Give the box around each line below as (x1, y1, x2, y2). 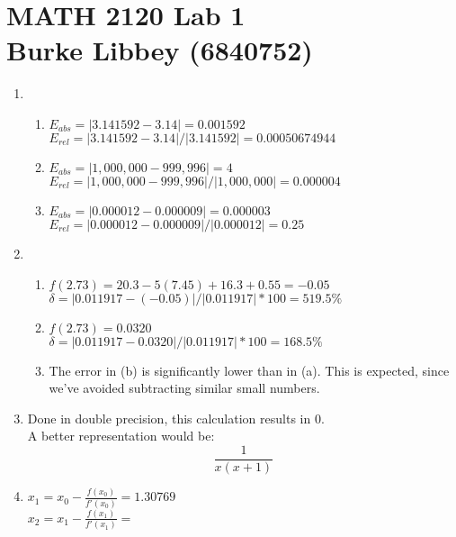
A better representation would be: (27, 426, 215, 445)
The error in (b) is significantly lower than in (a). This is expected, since (49, 360, 450, 379)
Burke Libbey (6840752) (6, 32, 313, 68)
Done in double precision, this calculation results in (27, 408, 311, 427)
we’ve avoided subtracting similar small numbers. (49, 378, 320, 397)
